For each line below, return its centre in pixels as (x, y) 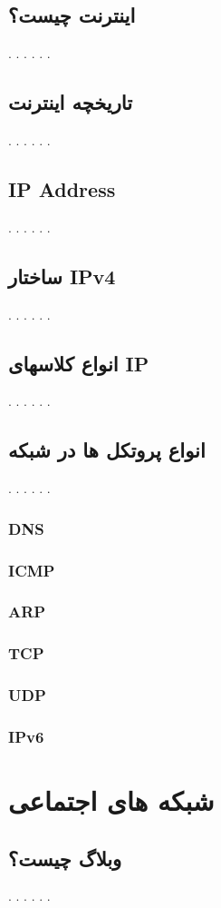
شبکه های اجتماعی (111, 800)
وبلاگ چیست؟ (65, 858)
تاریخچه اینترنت (71, 102)
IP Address (62, 188)
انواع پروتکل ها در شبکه (107, 450)
